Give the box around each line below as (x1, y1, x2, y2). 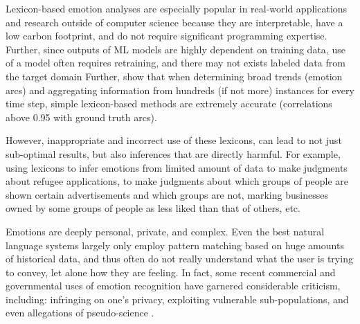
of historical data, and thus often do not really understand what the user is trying (6, 251, 353, 266)
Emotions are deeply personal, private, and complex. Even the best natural (6, 224, 325, 238)
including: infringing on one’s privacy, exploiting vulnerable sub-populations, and (6, 291, 349, 306)
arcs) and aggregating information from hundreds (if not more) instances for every (6, 82, 354, 97)
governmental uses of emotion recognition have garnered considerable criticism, (6, 278, 341, 293)
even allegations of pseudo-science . (6, 305, 154, 320)
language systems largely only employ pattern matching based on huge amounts (6, 237, 344, 252)
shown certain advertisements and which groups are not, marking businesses (6, 187, 328, 201)
